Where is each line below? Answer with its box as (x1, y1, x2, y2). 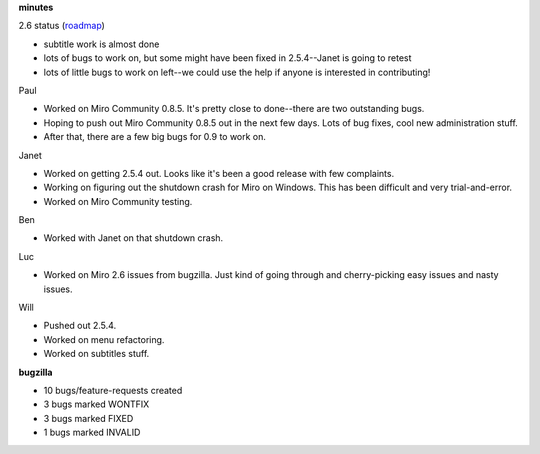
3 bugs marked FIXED (43, 412, 134, 424)
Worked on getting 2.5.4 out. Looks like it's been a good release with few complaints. (43, 167, 395, 179)
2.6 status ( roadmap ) (18, 20, 105, 32)
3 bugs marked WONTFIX (43, 398, 150, 410)
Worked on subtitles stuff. (43, 348, 150, 360)
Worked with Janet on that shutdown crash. (43, 232, 224, 244)
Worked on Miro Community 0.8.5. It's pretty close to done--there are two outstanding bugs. (43, 103, 425, 115)
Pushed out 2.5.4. (43, 320, 117, 332)
